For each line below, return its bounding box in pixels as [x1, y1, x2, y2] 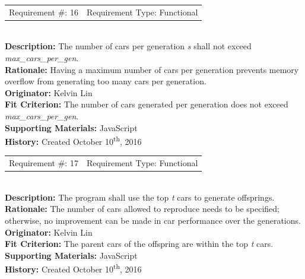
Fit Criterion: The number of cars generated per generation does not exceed [5, 98, 288, 110]
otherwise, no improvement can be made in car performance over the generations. [5, 214, 301, 227]
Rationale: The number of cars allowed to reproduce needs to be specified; [5, 202, 279, 215]
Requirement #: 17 [9, 157, 78, 169]
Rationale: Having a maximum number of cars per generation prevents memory [5, 63, 299, 75]
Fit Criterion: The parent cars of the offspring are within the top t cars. [5, 237, 274, 250]
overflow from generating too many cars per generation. [5, 75, 206, 87]
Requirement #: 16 [9, 5, 78, 18]
